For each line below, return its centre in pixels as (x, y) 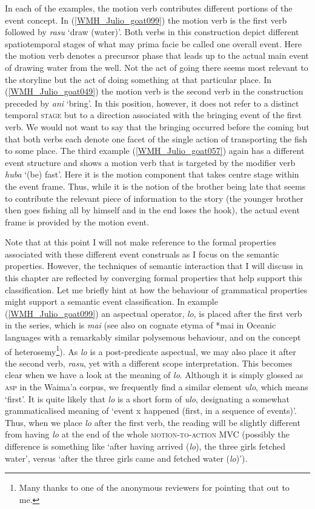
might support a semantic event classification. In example (111, 301)
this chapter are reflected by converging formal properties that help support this (154, 278)
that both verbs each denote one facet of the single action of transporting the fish (156, 138)
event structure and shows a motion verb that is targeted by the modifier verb (150, 162)
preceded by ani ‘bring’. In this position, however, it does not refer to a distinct (152, 103)
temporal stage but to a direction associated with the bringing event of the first (154, 115)
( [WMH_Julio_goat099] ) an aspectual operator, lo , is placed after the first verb (154, 313)
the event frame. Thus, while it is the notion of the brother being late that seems (155, 186)
